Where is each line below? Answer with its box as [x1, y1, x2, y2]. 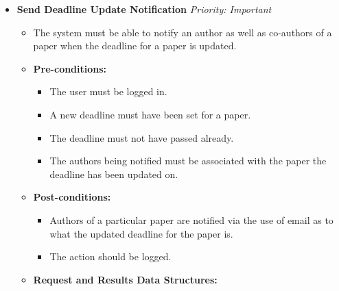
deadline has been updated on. [49, 166, 178, 181]
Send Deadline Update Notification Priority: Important [16, 2, 272, 16]
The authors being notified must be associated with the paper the [49, 153, 327, 168]
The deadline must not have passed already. [49, 130, 234, 144]
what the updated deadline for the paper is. [49, 226, 233, 240]
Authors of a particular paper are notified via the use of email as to [49, 212, 334, 227]
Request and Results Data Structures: [33, 272, 218, 286]
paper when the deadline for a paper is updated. [33, 38, 237, 53]
